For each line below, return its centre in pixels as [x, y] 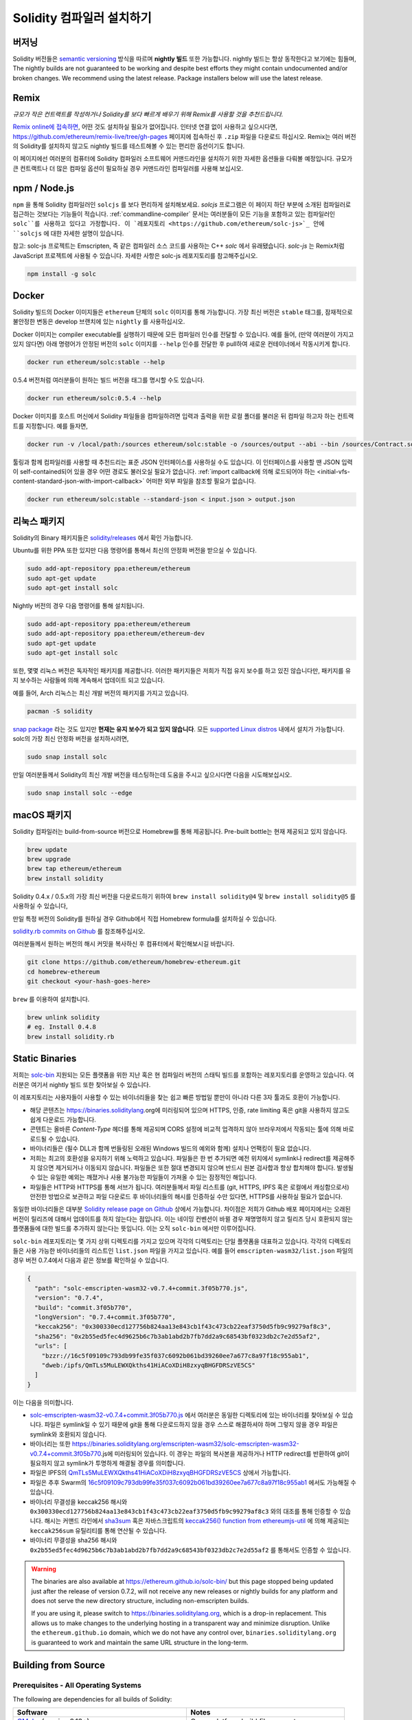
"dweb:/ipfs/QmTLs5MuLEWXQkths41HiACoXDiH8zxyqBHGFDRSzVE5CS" [148, 1365]
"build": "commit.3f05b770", [84, 1308]
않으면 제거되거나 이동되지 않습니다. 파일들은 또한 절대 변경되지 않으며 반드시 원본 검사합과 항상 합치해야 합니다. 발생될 [195, 1168]
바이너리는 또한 [50, 1444]
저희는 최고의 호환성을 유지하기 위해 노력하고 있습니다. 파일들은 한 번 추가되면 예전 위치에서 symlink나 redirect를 [181, 1158]
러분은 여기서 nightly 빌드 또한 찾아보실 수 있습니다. [82, 1084]
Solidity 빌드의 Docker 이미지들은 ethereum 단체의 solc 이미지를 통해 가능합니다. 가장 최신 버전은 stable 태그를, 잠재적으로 [183, 312]
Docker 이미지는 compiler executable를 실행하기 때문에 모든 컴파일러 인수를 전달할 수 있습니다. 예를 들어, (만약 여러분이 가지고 [183, 334]
